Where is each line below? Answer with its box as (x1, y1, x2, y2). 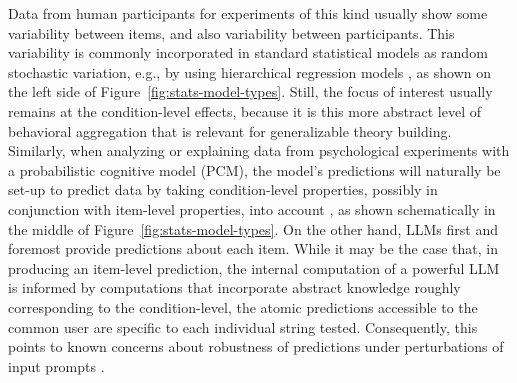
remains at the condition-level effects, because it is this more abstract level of (8, 100, 482, 121)
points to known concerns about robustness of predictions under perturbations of (8, 336, 504, 357)
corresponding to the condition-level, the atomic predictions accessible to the (8, 296, 478, 317)
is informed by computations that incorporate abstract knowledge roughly (8, 277, 461, 298)
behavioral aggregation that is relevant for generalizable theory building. (8, 120, 452, 141)
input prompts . (8, 355, 105, 376)
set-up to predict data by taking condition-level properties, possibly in (8, 179, 438, 200)
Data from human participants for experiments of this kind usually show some (8, 3, 488, 23)
